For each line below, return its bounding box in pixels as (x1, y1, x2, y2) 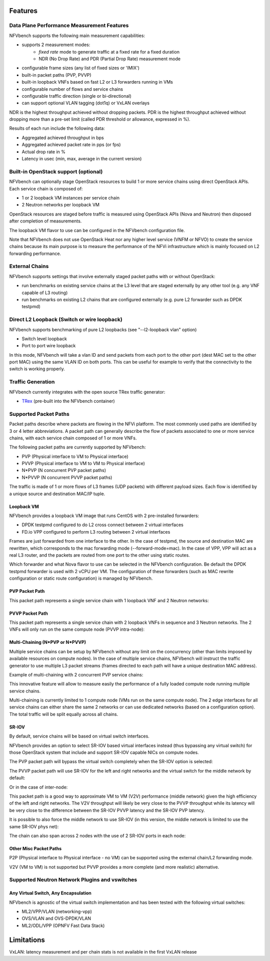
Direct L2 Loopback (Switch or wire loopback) (9, 316, 122, 323)
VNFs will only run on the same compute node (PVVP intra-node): (9, 626, 145, 632)
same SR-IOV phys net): (9, 823, 59, 829)
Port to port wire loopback (21, 343, 76, 349)
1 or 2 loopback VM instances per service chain (21, 194, 120, 200)
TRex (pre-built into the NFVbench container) (21, 398, 115, 404)
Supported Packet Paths (9, 410, 69, 417)
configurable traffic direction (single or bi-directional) (21, 93, 132, 99)
